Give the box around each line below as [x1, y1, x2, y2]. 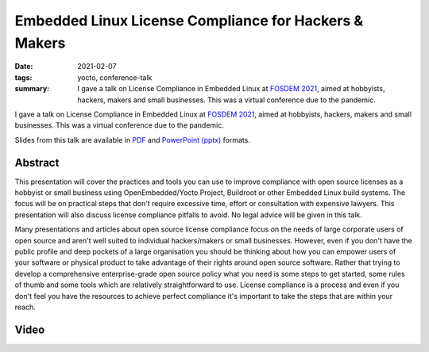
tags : [14, 72, 33, 82]
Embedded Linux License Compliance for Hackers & [14, 12, 364, 29]
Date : [14, 62, 33, 71]
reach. [14, 302, 36, 312]
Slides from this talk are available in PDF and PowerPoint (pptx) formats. [14, 135, 250, 144]
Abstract [14, 155, 60, 170]
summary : [14, 84, 50, 94]
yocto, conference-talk [77, 72, 153, 82]
